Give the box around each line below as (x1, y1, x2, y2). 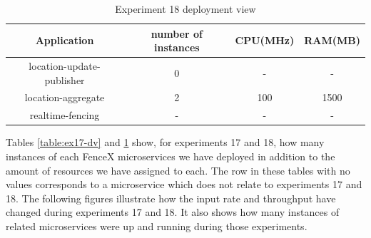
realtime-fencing (29, 108, 100, 123)
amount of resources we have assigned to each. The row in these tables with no (6, 162, 350, 177)
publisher (44, 72, 85, 87)
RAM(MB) (304, 33, 360, 48)
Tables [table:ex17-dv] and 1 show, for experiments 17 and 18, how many (6, 135, 325, 150)
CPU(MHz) (235, 33, 295, 48)
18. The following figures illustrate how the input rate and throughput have (6, 190, 336, 205)
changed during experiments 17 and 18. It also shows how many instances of (6, 205, 340, 219)
